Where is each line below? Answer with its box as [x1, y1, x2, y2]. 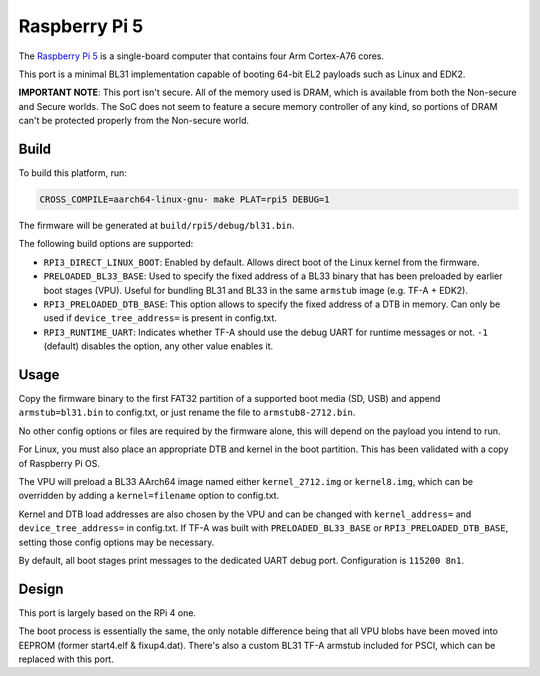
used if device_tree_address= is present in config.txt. [43, 312, 277, 324]
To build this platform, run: [18, 167, 127, 179]
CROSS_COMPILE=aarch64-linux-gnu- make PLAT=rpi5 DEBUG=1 [39, 194, 330, 205]
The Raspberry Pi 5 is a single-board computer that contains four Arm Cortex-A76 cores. [18, 50, 385, 62]
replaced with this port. [18, 653, 114, 665]
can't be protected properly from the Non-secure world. [18, 115, 250, 127]
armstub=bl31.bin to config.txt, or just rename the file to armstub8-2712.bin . [18, 406, 356, 419]
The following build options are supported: [18, 238, 194, 250]
